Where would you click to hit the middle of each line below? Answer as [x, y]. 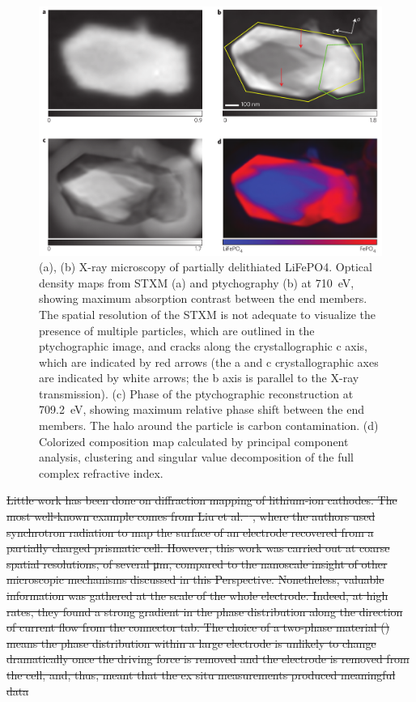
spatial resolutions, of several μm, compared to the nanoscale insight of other [197, 563]
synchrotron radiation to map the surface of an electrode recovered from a [190, 532]
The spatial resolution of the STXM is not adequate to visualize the [208, 314]
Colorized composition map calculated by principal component [194, 441]
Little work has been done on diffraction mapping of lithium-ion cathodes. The [202, 500]
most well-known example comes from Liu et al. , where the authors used [191, 516]
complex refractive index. [101, 472]
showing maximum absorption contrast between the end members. [203, 298]
